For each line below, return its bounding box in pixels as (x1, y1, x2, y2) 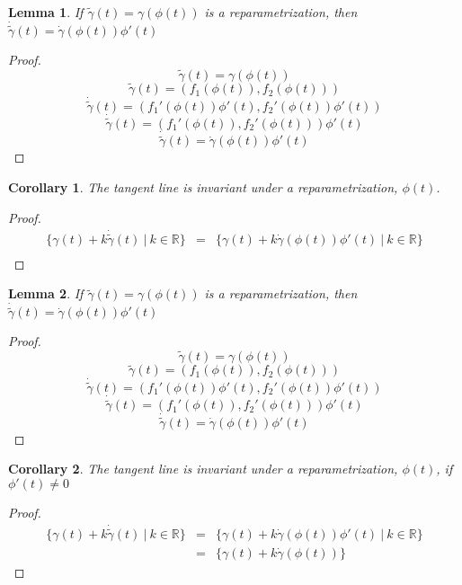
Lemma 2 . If (8, 284, 84, 303)
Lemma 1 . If (8, 3, 84, 21)
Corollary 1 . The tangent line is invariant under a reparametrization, (8, 177, 398, 196)
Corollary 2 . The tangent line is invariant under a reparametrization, (8, 459, 398, 478)
